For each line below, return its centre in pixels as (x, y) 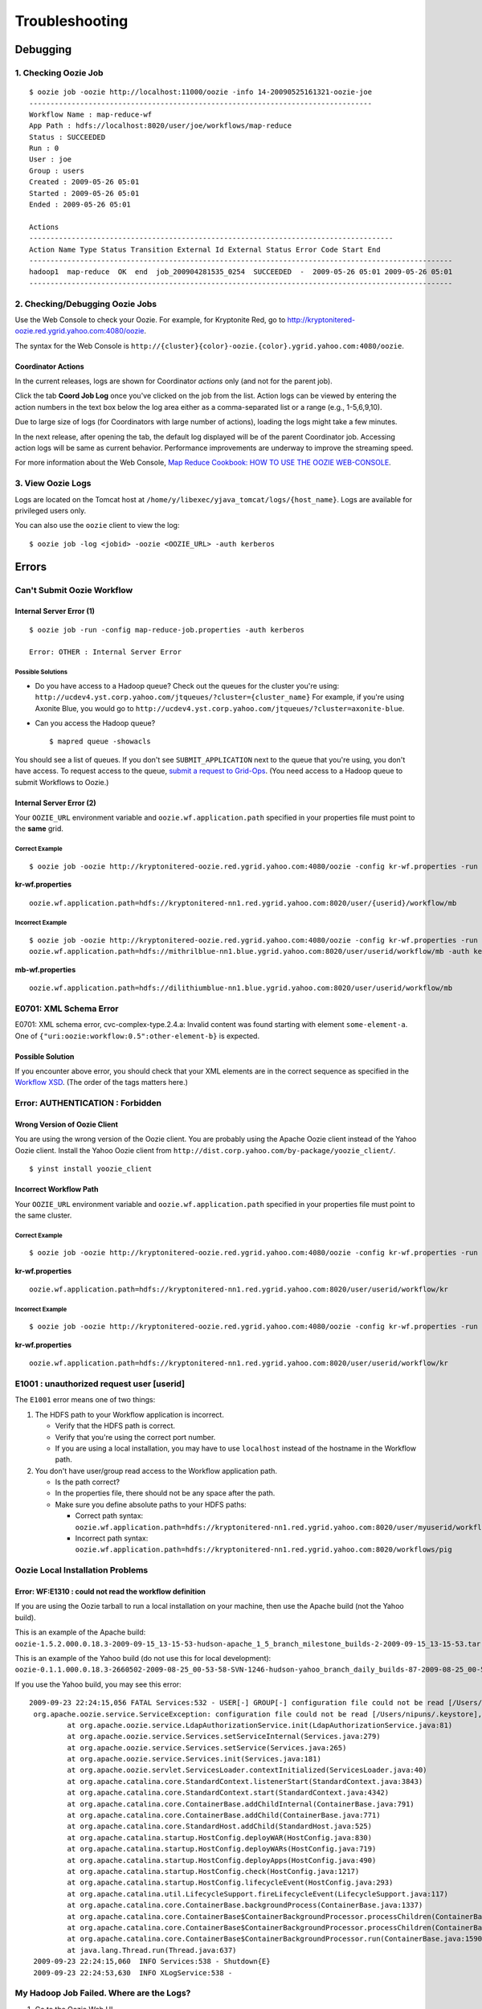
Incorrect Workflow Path (57, 1189)
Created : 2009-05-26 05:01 (84, 182)
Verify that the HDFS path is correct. (115, 1426)
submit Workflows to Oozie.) (62, 782)
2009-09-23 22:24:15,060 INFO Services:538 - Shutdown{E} (152, 1962)
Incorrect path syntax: (112, 1538)
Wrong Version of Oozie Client (66, 1124)
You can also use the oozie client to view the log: (97, 526)
